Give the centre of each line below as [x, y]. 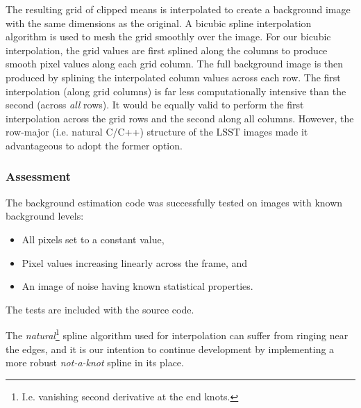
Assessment [39, 176]
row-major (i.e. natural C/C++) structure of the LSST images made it [157, 132]
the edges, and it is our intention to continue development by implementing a [170, 349]
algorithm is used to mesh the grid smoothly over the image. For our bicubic [168, 36]
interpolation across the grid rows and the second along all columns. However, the [180, 118]
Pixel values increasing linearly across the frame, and [135, 262]
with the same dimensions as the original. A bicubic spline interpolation [159, 23]
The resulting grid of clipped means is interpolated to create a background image [178, 9]
